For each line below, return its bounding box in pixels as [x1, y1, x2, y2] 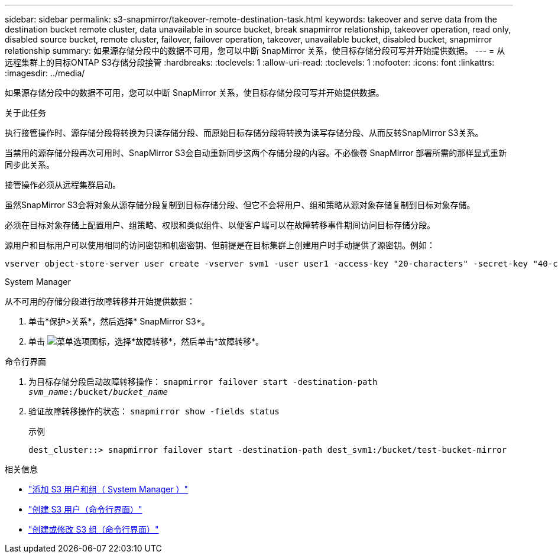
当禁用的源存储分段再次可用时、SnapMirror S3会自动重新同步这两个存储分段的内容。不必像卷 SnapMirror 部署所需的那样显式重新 [5, 148, 507, 158]
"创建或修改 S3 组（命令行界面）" [28, 524, 159, 534]
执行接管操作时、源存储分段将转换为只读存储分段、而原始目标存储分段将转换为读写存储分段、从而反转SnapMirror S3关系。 [5, 128, 484, 138]
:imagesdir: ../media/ [5, 68, 85, 78]
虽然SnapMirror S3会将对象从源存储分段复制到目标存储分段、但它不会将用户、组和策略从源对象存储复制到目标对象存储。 [5, 200, 475, 210]
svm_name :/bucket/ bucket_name [28, 387, 168, 397]
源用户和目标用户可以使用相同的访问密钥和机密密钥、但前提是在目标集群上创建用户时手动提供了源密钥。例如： [5, 240, 435, 250]
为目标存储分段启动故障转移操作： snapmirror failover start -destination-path [28, 377, 378, 387]
